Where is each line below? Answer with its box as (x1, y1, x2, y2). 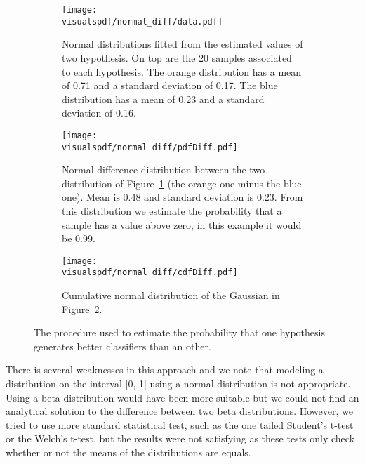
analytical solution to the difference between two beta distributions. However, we (6, 404, 353, 418)
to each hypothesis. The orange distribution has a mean (62, 64, 302, 79)
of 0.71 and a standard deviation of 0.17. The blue (62, 78, 278, 93)
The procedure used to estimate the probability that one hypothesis (34, 325, 325, 340)
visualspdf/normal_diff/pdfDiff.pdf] (62, 142, 238, 152)
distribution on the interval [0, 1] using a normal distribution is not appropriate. (6, 376, 351, 391)
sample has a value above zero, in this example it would (62, 217, 302, 232)
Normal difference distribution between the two (62, 162, 265, 177)
